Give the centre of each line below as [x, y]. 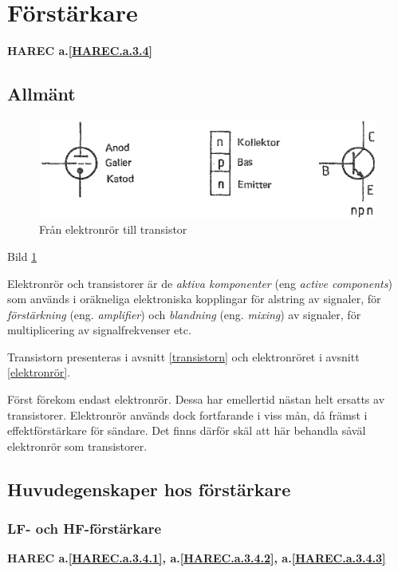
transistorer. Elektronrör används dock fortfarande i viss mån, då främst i [187, 414]
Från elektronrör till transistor [113, 229]
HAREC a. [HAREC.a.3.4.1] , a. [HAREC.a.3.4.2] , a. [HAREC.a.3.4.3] [197, 558]
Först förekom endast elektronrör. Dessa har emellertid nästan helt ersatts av [196, 399]
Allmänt [41, 94]
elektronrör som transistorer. [77, 446]
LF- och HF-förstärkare [85, 529]
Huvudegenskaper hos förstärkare [149, 489]
